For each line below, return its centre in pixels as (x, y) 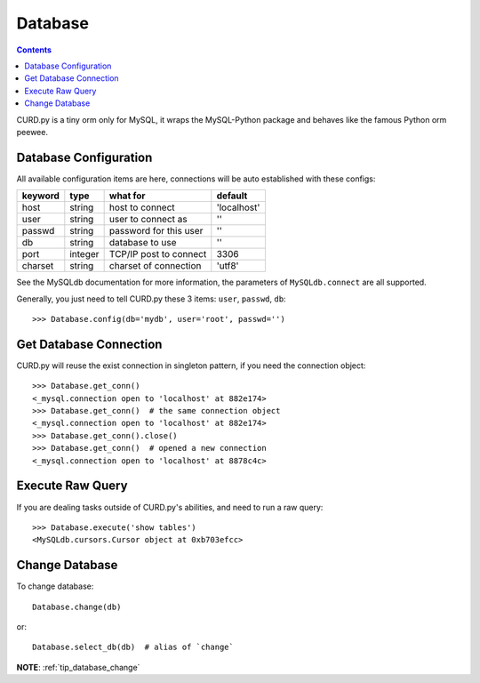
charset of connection (155, 266)
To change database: (55, 586)
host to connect (142, 207)
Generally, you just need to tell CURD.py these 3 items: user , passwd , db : (151, 299)
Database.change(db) (77, 607)
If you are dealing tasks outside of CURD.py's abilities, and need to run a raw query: (170, 507)
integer (84, 254)
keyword (40, 196)
